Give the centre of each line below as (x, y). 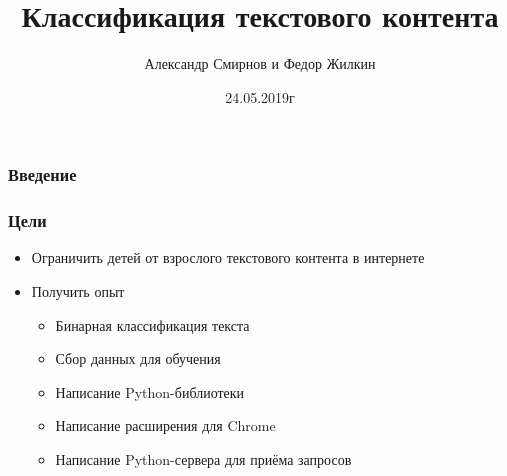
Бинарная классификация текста (152, 324)
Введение (42, 174)
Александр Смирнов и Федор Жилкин (260, 63)
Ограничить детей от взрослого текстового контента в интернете (228, 257)
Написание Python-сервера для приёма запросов (203, 459)
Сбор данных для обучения (138, 358)
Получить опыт (78, 291)
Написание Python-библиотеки (150, 391)
